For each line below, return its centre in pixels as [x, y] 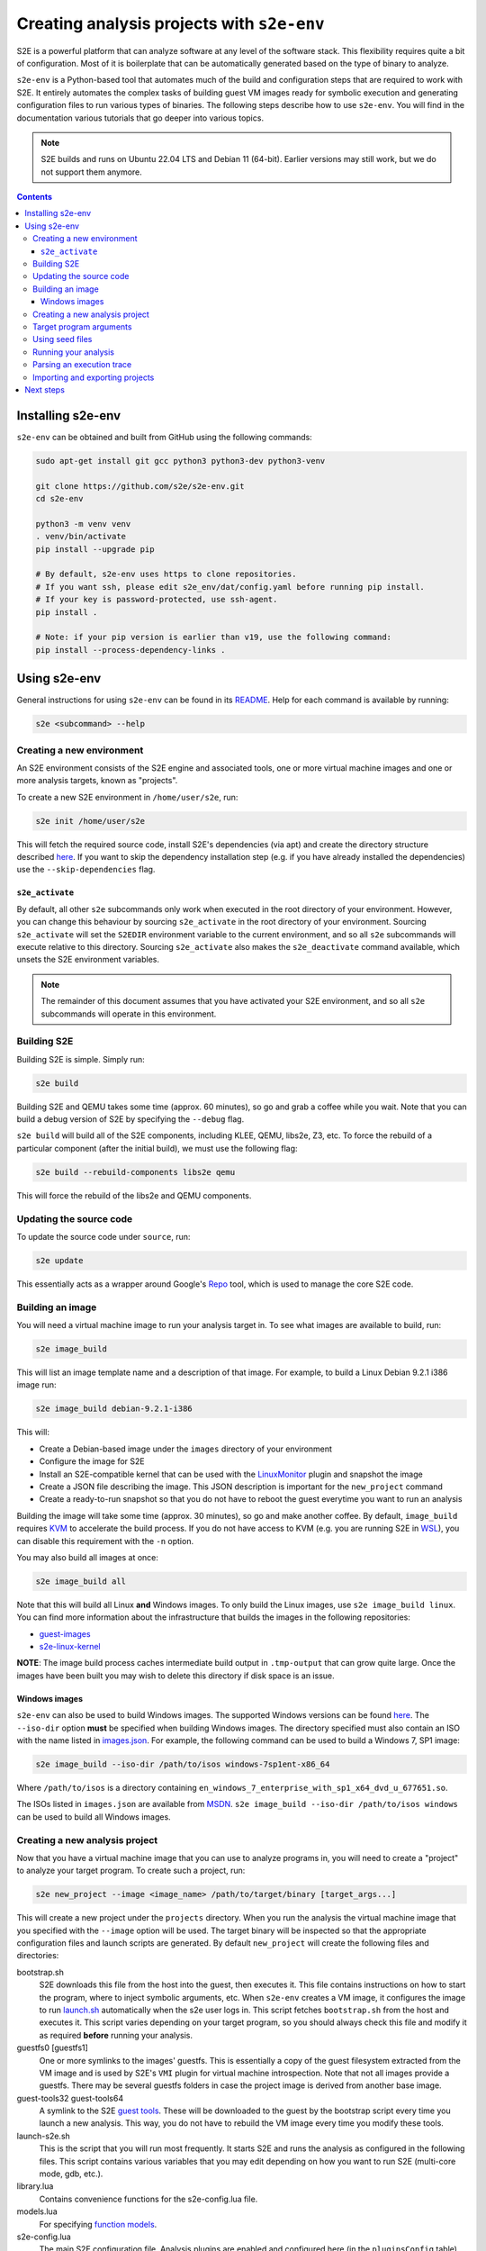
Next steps [45, 389]
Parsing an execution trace [82, 365]
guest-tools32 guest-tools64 [70, 2098]
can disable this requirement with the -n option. [105, 1541]
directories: [38, 1956]
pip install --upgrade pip [95, 549]
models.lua [37, 2211]
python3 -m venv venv [83, 524]
